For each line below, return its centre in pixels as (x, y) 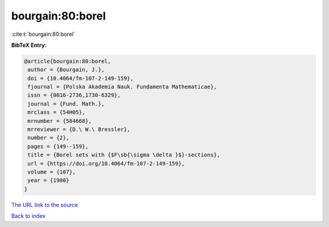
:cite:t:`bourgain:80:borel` (43, 34)
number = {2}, (48, 138)
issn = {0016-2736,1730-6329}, (74, 95)
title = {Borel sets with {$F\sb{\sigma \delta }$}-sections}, (124, 155)
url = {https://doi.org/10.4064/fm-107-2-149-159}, (106, 163)
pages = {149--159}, (58, 146)
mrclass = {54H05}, (56, 112)
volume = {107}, (52, 172)
